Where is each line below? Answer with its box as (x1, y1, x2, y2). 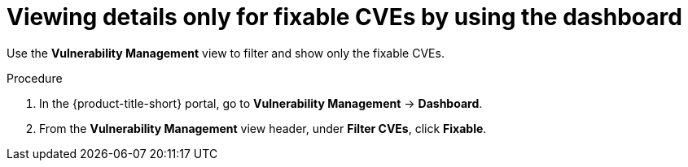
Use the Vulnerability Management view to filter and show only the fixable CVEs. (7, 45, 445, 60)
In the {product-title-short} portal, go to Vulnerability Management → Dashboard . (39, 96, 483, 110)
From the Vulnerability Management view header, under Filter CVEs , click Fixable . (39, 121, 487, 135)
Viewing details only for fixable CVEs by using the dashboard (7, 3, 682, 31)
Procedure (7, 71, 63, 85)
